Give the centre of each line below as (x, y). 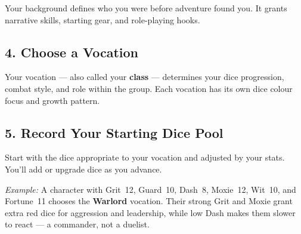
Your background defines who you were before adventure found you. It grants (146, 8)
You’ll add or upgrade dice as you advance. (83, 169)
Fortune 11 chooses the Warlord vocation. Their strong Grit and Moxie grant (149, 201)
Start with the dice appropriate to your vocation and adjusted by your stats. (145, 157)
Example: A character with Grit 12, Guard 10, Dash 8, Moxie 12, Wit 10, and (150, 189)
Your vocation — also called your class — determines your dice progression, (145, 77)
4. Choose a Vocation (72, 52)
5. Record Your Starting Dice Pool (114, 132)
